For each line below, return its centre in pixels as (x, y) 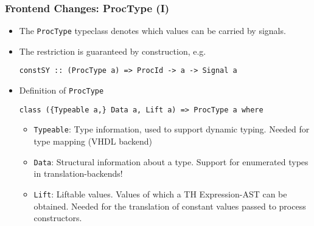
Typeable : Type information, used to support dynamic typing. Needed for (172, 129)
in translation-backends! (78, 173)
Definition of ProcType (61, 90)
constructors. (58, 218)
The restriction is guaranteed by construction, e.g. (113, 51)
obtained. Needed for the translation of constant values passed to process (170, 206)
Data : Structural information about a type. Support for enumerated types (171, 161)
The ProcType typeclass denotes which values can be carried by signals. (152, 31)
